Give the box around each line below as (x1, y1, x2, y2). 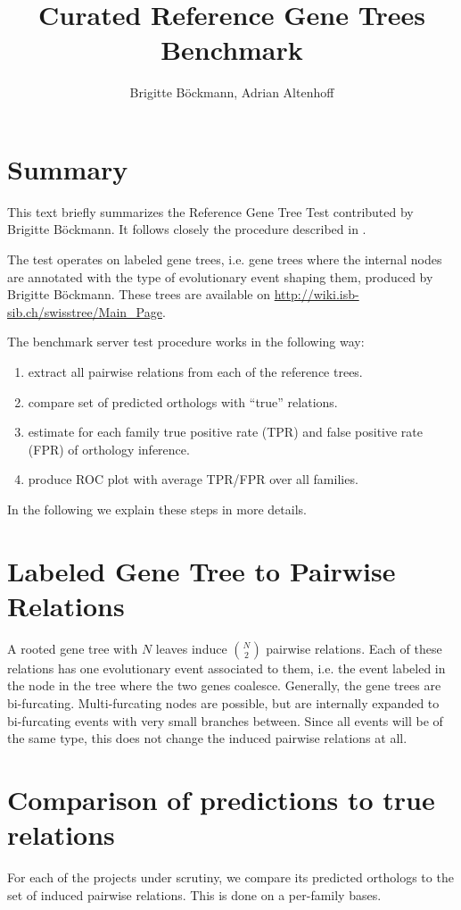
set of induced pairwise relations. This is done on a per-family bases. (7, 885, 382, 904)
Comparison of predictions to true (7, 781, 435, 818)
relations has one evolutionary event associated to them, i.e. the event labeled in (7, 658, 446, 677)
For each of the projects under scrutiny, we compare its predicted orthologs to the (7, 868, 454, 887)
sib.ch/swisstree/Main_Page (7, 302, 162, 321)
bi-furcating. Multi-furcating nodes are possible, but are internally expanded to (7, 694, 440, 713)
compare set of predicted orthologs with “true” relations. (28, 392, 338, 411)
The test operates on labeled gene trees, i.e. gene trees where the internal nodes (7, 250, 442, 269)
